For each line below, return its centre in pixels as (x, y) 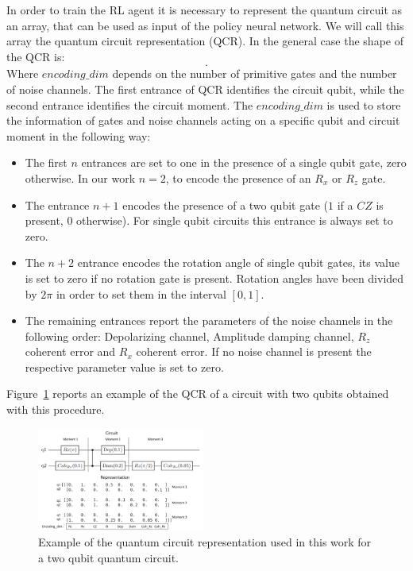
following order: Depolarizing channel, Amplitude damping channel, (189, 336)
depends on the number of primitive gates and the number (255, 73)
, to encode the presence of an (238, 177)
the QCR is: (36, 56)
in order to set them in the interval (141, 293)
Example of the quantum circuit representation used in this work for (205, 542)
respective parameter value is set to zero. (124, 367)
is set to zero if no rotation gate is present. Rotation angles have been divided (214, 278)
